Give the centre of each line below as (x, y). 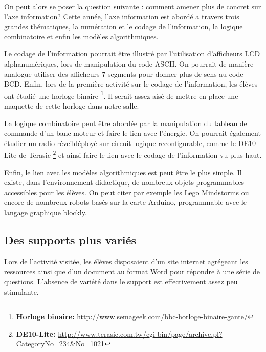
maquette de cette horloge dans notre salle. (72, 106)
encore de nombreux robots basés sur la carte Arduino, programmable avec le (125, 202)
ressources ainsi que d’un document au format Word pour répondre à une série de (132, 271)
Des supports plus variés (70, 240)
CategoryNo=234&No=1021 (60, 344)
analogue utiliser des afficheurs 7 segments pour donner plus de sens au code (124, 74)
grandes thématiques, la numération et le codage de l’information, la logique (124, 26)
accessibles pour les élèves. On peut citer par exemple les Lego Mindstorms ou (127, 192)
